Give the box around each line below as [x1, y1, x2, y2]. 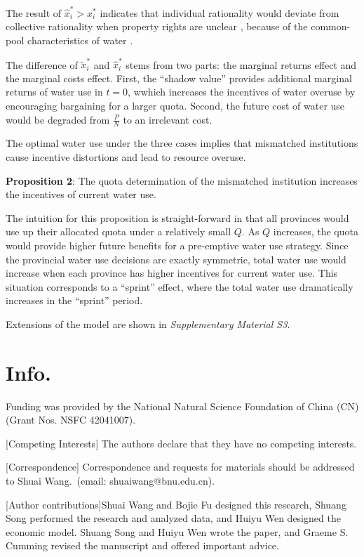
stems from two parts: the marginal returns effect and [126, 57, 357, 72]
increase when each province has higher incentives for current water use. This [6, 266, 338, 280]
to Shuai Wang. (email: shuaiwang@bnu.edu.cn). [6, 473, 215, 488]
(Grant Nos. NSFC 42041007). [6, 412, 136, 427]
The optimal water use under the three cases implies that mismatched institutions [6, 136, 358, 150]
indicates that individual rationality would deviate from [100, 5, 339, 20]
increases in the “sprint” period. [6, 293, 143, 308]
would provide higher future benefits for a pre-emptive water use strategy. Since [6, 237, 349, 252]
